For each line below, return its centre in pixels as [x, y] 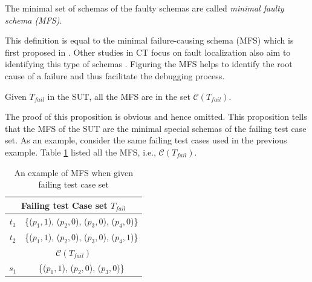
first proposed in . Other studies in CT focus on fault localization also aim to [148, 52]
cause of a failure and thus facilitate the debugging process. [115, 75]
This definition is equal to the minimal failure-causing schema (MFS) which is [149, 40]
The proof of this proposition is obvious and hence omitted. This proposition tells [156, 116]
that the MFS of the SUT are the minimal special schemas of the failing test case [156, 128]
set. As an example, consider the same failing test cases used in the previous [146, 140]
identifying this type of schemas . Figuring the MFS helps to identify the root [149, 64]
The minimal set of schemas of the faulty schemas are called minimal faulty [145, 8]
